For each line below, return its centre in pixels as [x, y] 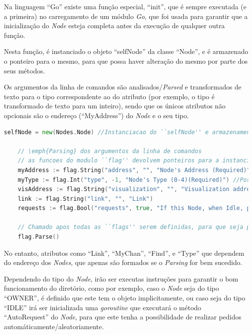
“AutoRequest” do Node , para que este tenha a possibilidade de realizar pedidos [123, 317]
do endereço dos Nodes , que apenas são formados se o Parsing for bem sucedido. [123, 262]
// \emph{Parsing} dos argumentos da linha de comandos [110, 151]
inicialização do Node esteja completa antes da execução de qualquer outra [114, 26]
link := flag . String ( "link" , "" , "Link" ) [85, 199]
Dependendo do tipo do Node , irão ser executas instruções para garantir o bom [121, 278]
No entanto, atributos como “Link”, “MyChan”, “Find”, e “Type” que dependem [124, 253]
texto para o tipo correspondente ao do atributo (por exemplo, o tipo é [109, 96]
